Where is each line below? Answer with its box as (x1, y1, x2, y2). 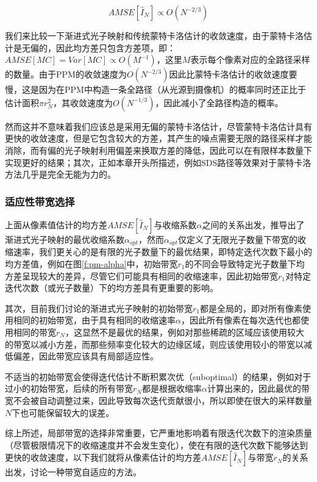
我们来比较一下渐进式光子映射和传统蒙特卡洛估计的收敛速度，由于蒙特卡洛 (5, 29, 304, 41)
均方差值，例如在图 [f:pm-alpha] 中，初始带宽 (5, 257, 178, 270)
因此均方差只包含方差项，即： (55, 41, 176, 54)
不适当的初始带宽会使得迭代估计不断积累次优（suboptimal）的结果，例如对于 (5, 370, 312, 383)
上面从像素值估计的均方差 (5, 218, 107, 231)
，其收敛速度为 (52, 96, 113, 109)
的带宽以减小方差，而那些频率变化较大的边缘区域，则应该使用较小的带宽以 (5, 337, 304, 350)
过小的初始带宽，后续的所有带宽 (5, 382, 133, 395)
